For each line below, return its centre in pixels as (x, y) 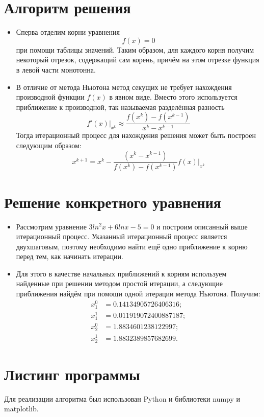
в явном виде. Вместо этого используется (173, 97)
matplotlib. (21, 409)
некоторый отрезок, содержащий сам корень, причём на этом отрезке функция (138, 60)
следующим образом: (49, 145)
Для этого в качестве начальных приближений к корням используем (121, 273)
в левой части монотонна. (56, 69)
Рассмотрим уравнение (51, 226)
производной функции (50, 97)
